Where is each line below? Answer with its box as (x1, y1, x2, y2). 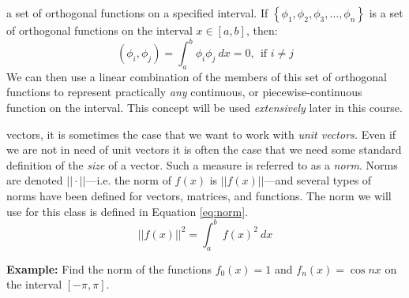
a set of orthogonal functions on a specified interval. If (6, 5, 268, 20)
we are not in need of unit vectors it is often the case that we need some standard (6, 141, 402, 158)
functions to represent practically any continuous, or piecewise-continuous (6, 84, 362, 100)
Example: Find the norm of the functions (6, 260, 212, 277)
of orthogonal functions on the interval (6, 22, 193, 38)
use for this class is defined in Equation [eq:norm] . (6, 203, 248, 219)
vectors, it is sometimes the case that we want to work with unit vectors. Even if (6, 125, 396, 142)
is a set (369, 5, 403, 20)
